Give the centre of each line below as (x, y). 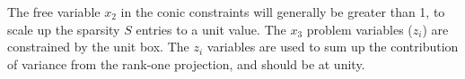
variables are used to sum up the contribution (333, 47)
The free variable (54, 12)
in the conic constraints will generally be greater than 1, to (283, 12)
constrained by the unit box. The (98, 47)
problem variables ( (360, 29)
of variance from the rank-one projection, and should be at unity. (186, 63)
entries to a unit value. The (211, 29)
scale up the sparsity (64, 29)
